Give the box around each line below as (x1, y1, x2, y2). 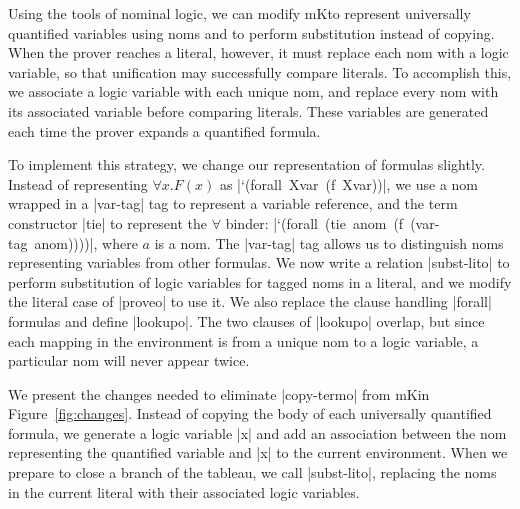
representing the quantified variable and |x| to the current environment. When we (8, 442, 508, 463)
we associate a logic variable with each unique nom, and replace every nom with (8, 81, 499, 102)
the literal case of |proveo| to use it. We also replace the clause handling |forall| (8, 291, 492, 312)
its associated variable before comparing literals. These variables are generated (8, 100, 489, 121)
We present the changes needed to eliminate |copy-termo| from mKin (8, 383, 430, 404)
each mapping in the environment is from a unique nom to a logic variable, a (8, 330, 479, 351)
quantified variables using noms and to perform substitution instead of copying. (8, 22, 495, 43)
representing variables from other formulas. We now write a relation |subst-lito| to (8, 252, 510, 273)
